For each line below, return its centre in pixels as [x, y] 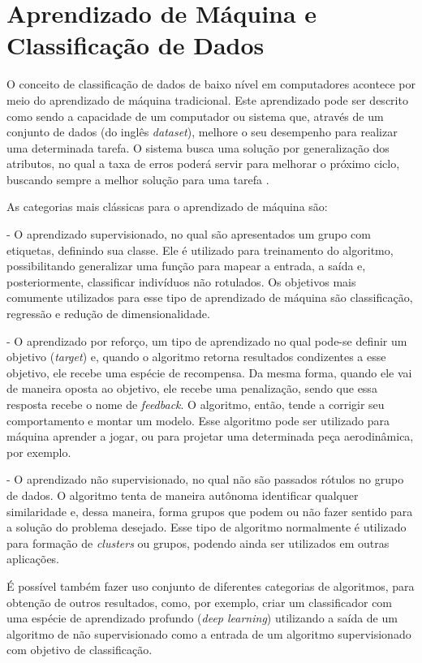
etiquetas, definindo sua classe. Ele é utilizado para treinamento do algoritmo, [200, 250]
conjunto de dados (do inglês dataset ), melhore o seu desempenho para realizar [202, 132]
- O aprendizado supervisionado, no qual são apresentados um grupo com [189, 234]
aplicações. [33, 559]
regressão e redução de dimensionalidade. [108, 314]
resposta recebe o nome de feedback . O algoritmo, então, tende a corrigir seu [196, 404]
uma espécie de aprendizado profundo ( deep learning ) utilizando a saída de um [202, 618]
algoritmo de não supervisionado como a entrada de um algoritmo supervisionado [209, 633]
